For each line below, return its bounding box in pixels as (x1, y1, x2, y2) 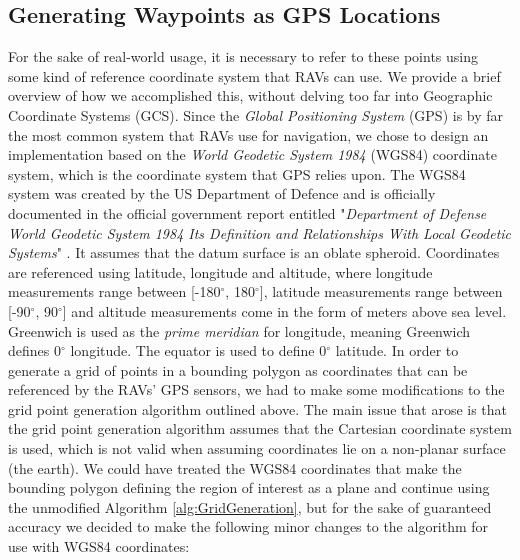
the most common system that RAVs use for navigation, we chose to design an (8, 124, 489, 145)
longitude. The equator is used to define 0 (70, 340, 327, 361)
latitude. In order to (335, 340, 459, 361)
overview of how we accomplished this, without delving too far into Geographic (8, 85, 493, 106)
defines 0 (8, 340, 61, 361)
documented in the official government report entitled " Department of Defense (8, 202, 487, 223)
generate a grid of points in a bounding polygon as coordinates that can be (8, 359, 468, 380)
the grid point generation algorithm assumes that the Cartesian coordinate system (8, 418, 512, 439)
